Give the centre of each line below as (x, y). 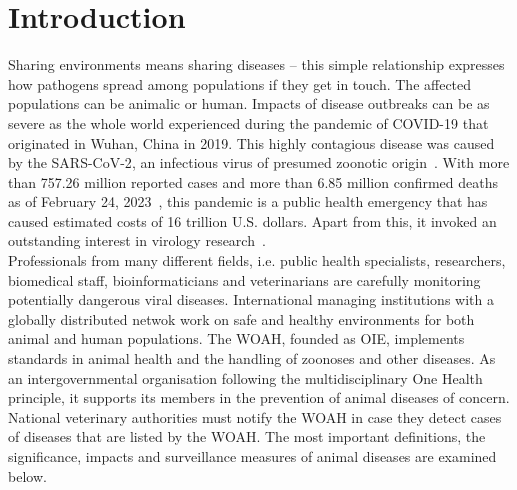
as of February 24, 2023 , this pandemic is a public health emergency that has (248, 201)
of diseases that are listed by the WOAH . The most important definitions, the (247, 436)
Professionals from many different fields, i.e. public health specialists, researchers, (257, 260)
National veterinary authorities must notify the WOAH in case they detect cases (255, 416)
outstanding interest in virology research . (137, 240)
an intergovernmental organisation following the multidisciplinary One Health (245, 377)
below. (27, 475)
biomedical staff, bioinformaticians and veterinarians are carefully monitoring (244, 279)
